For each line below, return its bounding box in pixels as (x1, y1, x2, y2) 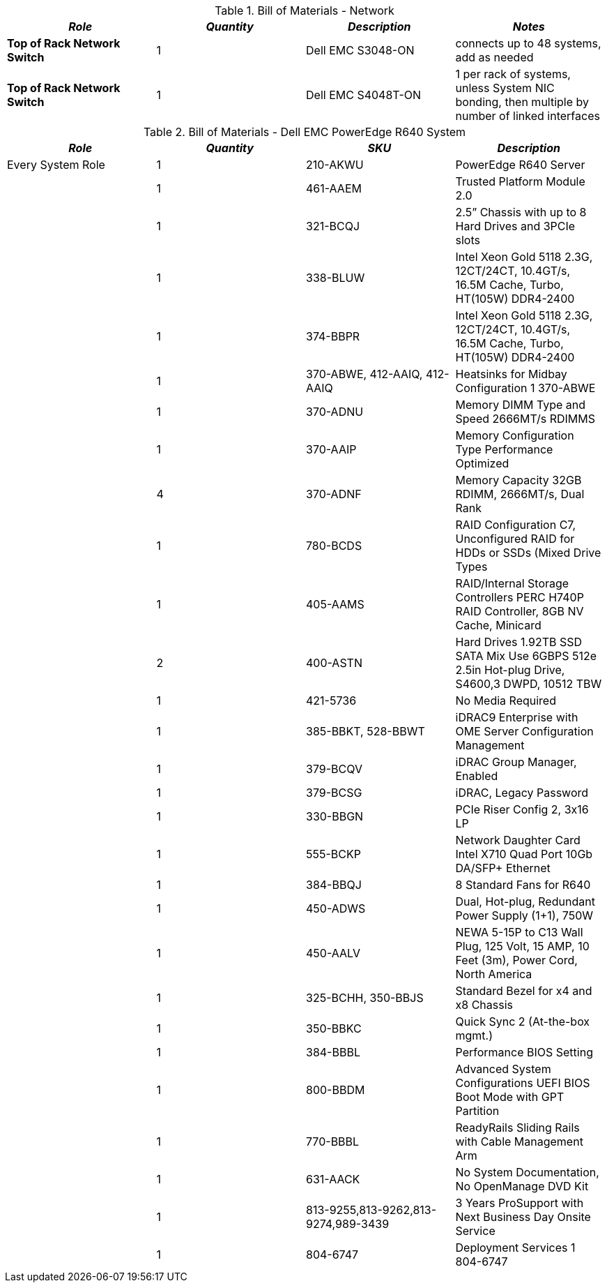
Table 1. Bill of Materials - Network (215, 3, 394, 17)
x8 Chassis (455, 998, 513, 1012)
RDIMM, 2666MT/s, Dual (455, 487, 585, 501)
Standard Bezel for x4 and (455, 984, 592, 998)
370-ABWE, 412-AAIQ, (306, 367, 423, 381)
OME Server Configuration (455, 724, 594, 738)
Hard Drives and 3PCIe (455, 219, 576, 233)
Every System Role (7, 158, 105, 172)
